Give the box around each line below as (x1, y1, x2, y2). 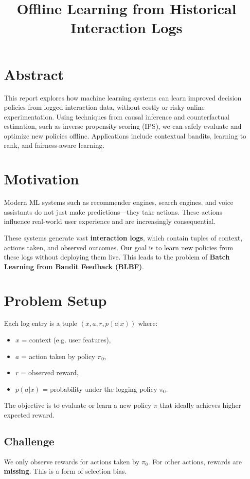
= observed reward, (20, 367, 79, 378)
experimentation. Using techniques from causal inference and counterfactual (4, 111, 230, 121)
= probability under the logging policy (42, 383, 158, 394)
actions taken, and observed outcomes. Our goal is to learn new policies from (4, 242, 233, 252)
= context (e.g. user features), (21, 335, 111, 345)
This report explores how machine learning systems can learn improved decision (4, 92, 242, 102)
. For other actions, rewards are (148, 456, 242, 466)
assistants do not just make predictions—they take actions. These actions (4, 206, 223, 217)
